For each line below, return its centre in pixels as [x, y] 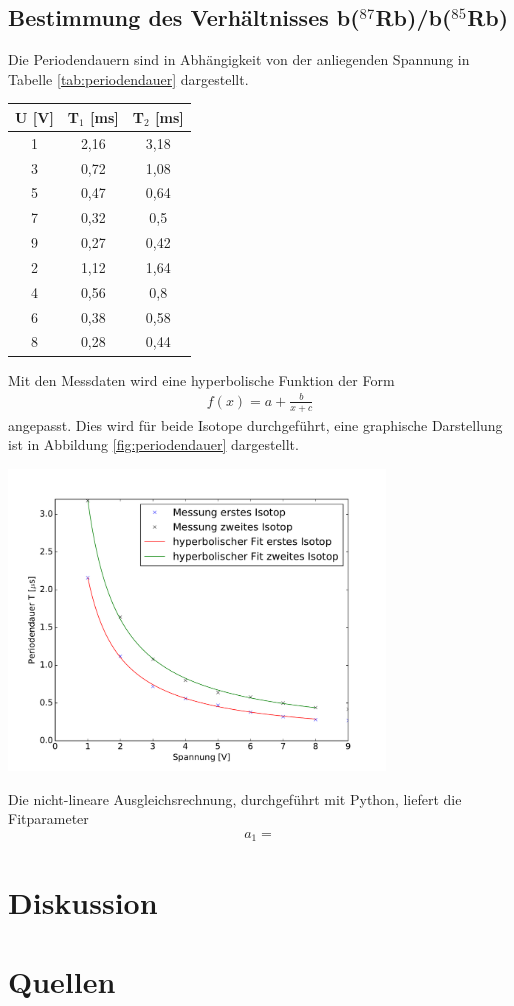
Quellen [62, 980]
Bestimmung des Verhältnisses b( [184, 17]
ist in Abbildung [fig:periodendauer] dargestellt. [153, 444]
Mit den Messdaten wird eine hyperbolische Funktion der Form [201, 379]
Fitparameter [48, 818]
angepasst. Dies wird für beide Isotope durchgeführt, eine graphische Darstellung [255, 424]
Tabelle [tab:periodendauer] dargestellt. [128, 78]
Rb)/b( [413, 17]
